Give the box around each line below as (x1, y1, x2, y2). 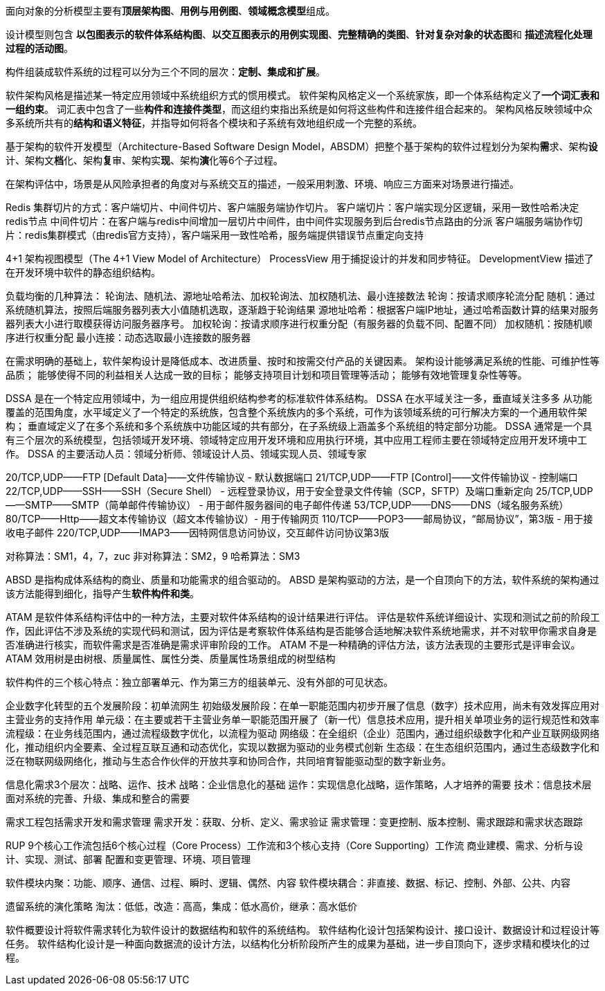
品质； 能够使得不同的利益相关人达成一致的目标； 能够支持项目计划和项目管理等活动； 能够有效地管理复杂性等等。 (6, 369, 527, 381)
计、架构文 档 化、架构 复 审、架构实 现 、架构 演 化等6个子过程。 (6, 154, 283, 166)
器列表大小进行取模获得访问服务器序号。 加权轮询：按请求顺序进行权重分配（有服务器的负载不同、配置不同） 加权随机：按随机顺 (6, 318, 593, 329)
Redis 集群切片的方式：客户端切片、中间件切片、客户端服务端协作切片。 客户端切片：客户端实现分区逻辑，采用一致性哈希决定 (6, 201, 579, 213)
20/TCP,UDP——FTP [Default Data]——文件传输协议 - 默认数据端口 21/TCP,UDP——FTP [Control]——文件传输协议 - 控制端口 (6, 471, 578, 483)
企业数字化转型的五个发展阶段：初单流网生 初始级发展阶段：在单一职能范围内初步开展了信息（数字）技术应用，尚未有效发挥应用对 (6, 700, 599, 711)
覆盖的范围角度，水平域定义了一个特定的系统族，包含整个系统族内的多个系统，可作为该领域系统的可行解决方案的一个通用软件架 (6, 406, 587, 418)
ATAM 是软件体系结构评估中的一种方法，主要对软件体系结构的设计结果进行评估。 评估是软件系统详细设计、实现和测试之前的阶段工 (6, 611, 600, 623)
